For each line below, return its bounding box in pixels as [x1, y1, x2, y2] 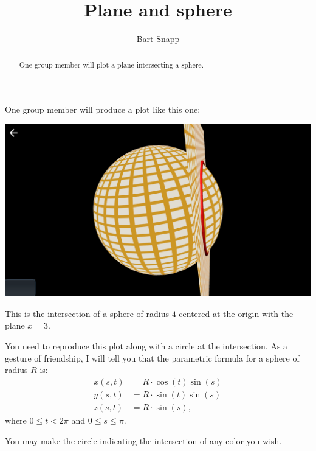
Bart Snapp [136, 32, 180, 45]
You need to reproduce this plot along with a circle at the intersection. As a [5, 340, 288, 352]
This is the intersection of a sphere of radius [5, 307, 169, 320]
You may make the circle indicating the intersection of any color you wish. [5, 434, 282, 447]
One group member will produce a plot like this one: [5, 103, 201, 116]
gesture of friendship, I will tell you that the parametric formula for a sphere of [5, 351, 300, 364]
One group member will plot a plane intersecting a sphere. [19, 59, 204, 69]
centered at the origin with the [179, 307, 294, 320]
